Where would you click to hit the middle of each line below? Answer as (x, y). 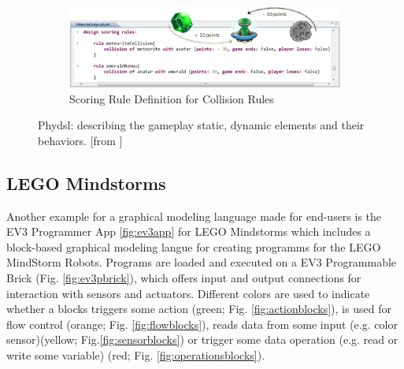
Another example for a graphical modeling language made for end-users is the (194, 216)
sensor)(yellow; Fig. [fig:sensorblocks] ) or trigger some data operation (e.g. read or (202, 339)
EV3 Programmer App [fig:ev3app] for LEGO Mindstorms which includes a (189, 231)
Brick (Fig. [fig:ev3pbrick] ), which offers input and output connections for (184, 278)
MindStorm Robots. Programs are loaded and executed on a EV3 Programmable (202, 262)
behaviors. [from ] (80, 140)
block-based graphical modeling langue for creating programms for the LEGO (194, 246)
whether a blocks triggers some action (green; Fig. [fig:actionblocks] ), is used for (199, 309)
